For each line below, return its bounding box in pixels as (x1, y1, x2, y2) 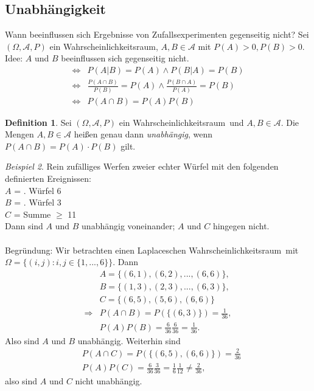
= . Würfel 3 (14, 196, 61, 209)
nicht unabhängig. (75, 375, 142, 387)
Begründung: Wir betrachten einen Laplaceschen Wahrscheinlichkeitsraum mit (5, 243, 299, 256)
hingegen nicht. (212, 220, 270, 232)
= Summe (13, 207, 51, 220)
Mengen (5, 128, 34, 140)
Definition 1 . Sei (5, 116, 72, 128)
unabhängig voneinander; (82, 220, 175, 232)
